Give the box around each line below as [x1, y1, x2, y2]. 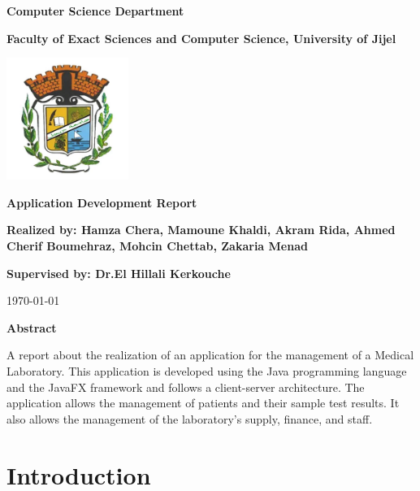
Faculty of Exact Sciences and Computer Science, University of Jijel [6, 29, 396, 46]
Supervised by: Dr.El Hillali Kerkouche [6, 264, 231, 281]
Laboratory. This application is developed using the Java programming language [6, 362, 407, 379]
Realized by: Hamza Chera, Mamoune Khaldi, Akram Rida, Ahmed [6, 221, 396, 238]
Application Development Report [6, 193, 197, 211]
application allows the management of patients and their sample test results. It [6, 394, 400, 411]
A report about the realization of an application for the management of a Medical [6, 346, 414, 363]
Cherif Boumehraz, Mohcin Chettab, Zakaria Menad [6, 237, 308, 254]
